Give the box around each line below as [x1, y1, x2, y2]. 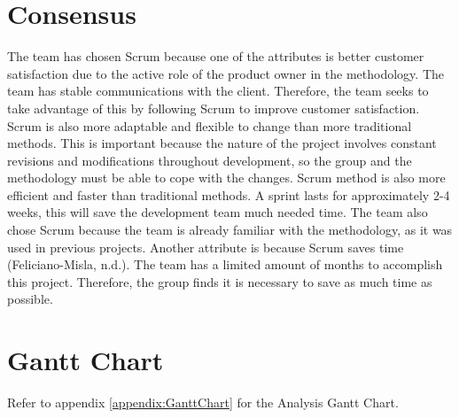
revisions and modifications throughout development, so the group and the [7, 151, 412, 169]
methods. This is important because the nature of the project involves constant [7, 134, 437, 152]
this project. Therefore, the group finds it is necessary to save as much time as [7, 272, 432, 290]
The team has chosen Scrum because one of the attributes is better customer [7, 47, 424, 66]
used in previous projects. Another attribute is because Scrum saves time [7, 237, 404, 256]
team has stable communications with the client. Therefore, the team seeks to [7, 81, 429, 100]
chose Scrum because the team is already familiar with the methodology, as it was [7, 221, 453, 239]
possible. [7, 290, 53, 308]
